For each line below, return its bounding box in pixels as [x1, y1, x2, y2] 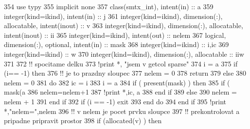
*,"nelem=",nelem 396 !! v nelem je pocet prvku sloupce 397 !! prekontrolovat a [4, 106, 240, 116]
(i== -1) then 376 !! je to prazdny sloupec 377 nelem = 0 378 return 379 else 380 [4, 68, 247, 78]
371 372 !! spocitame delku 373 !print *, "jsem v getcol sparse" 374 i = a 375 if [4, 58, 238, 68]
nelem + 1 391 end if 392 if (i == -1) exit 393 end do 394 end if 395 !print [4, 96, 227, 106]
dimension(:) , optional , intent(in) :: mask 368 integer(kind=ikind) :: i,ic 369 [4, 39, 229, 49]
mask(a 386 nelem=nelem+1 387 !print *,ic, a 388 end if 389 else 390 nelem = [4, 87, 237, 97]
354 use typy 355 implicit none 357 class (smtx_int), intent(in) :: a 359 [4, 1, 214, 11]
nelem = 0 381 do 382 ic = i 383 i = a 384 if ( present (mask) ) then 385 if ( [4, 77, 230, 87]
